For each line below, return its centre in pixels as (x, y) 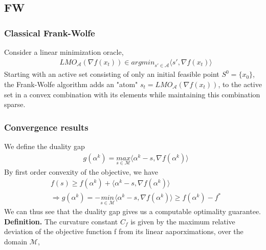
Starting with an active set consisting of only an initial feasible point (112, 74)
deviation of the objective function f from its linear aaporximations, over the (124, 231)
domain (16, 242)
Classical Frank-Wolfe (50, 33)
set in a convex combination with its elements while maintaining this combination (132, 94)
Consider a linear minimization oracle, (64, 52)
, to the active (240, 84)
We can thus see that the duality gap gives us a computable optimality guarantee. (132, 211)
